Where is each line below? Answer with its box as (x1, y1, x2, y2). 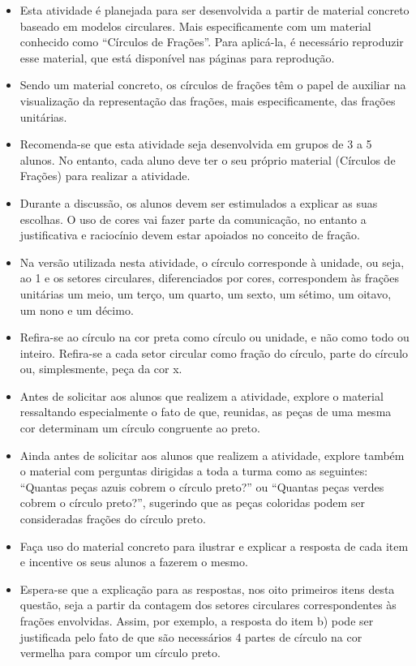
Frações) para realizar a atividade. (19, 167, 191, 184)
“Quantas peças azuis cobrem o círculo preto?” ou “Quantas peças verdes (19, 478, 384, 495)
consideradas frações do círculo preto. (19, 510, 206, 527)
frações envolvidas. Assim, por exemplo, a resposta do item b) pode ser (19, 612, 374, 629)
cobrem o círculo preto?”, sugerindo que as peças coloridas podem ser (19, 494, 366, 511)
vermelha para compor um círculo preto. (19, 644, 221, 661)
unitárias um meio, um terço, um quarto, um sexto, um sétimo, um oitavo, (19, 285, 392, 302)
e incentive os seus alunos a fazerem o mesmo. (19, 553, 248, 570)
